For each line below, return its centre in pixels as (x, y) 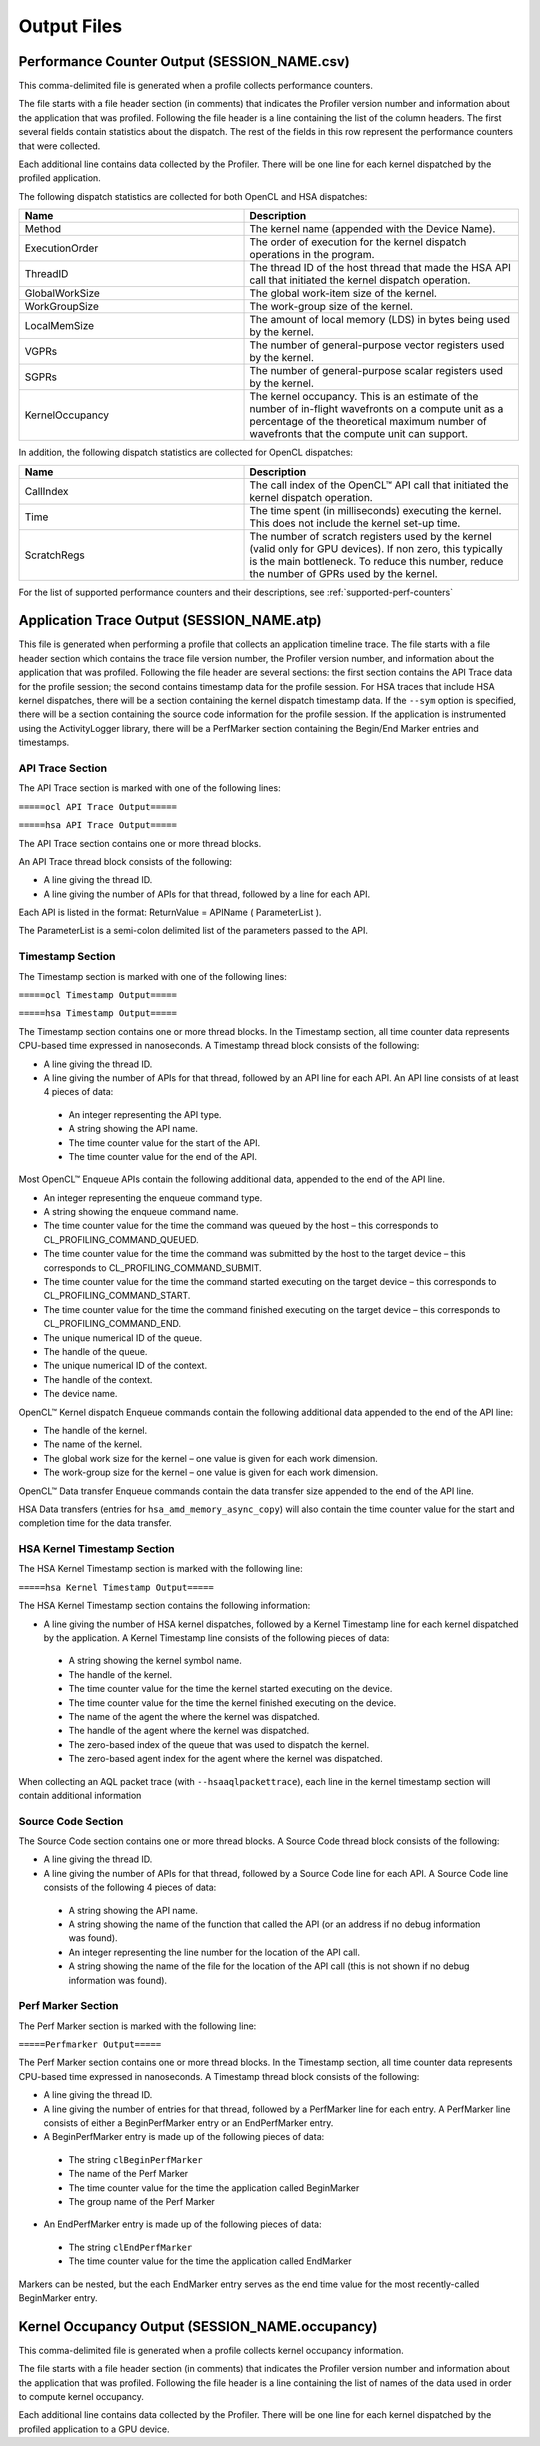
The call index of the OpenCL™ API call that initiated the (379, 485)
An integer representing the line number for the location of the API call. (214, 1952)
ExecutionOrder (61, 248)
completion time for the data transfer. (95, 1523)
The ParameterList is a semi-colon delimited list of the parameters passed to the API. (193, 931)
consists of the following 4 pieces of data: (130, 1887)
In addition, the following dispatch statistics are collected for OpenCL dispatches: (186, 452)
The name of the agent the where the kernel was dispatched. (194, 1716)
